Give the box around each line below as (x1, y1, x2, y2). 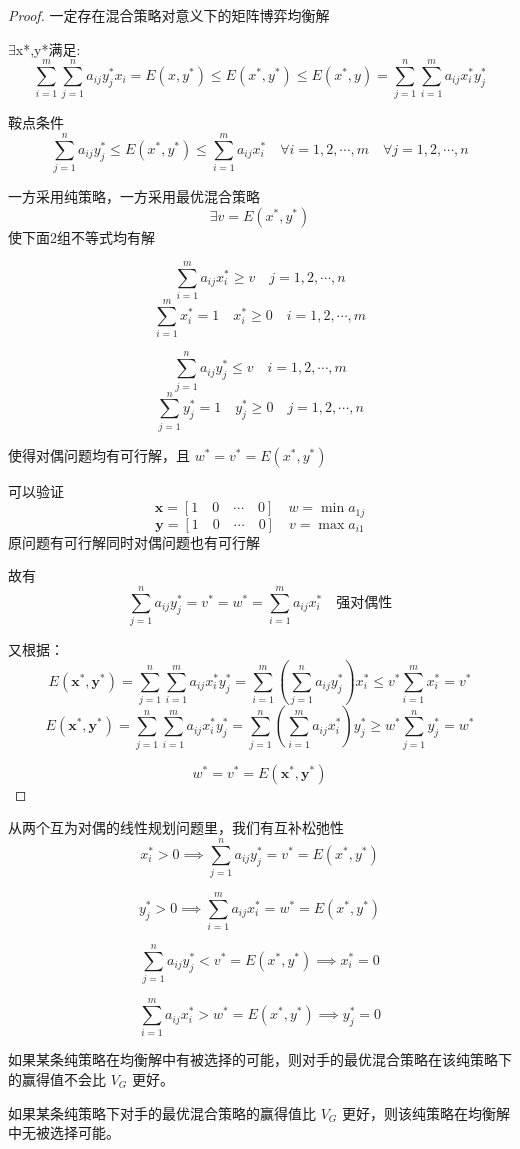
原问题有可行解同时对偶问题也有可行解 (8, 531, 260, 552)
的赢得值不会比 (8, 1069, 106, 1089)
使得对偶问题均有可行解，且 (8, 444, 190, 465)
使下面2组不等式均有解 (8, 226, 155, 247)
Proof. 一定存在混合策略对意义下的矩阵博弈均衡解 (8, 5, 330, 25)
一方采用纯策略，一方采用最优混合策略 (8, 186, 260, 207)
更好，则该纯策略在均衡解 (341, 1102, 510, 1123)
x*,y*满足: (15, 38, 81, 59)
